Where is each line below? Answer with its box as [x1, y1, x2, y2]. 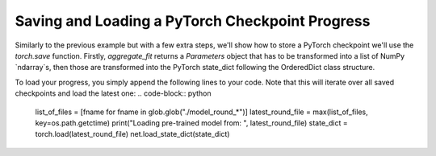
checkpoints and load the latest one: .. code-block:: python [15, 88, 212, 98]
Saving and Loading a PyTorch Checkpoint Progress [15, 12, 371, 30]
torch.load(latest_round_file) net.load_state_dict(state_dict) [35, 129, 230, 139]
